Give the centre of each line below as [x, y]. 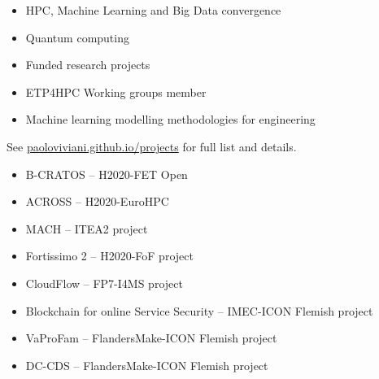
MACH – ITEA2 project [87, 228]
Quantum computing [77, 37]
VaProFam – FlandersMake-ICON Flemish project [151, 338]
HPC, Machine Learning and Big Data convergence [153, 10]
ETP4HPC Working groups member [116, 91]
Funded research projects [88, 65]
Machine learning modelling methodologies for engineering [170, 119]
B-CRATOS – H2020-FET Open [107, 174]
